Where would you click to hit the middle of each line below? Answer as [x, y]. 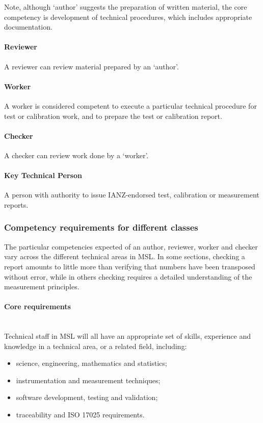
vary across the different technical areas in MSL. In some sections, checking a [125, 256]
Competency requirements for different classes [101, 227]
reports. [16, 204]
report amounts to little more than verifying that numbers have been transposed [130, 266]
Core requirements [37, 306]
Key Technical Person [43, 175]
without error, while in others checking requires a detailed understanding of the [128, 276]
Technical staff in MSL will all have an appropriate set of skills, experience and [128, 336]
